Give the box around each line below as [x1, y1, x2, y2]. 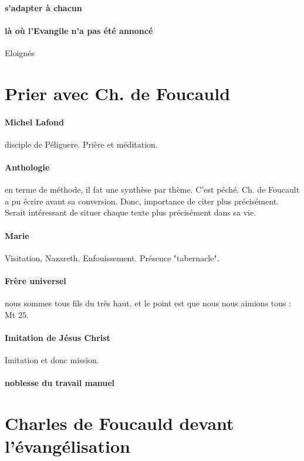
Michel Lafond [5, 115, 64, 128]
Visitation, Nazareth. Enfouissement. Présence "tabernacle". [5, 251, 219, 264]
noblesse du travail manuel [5, 377, 115, 389]
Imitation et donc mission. [5, 354, 99, 366]
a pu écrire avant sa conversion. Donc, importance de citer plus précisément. [5, 194, 279, 207]
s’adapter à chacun [5, 1, 82, 13]
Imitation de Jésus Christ [5, 331, 110, 343]
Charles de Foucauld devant [5, 411, 234, 435]
